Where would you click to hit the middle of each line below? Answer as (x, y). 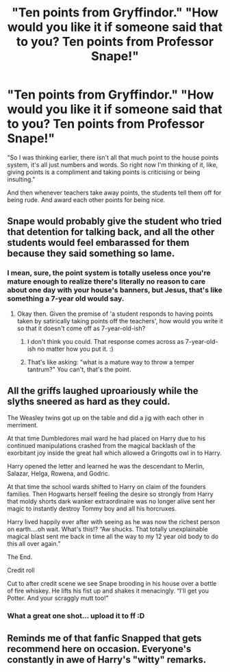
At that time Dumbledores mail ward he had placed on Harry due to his (106, 438)
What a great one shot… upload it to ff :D (76, 616)
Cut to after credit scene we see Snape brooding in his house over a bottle (112, 584)
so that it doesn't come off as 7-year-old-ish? (81, 328)
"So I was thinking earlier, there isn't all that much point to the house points (113, 157)
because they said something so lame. (91, 254)
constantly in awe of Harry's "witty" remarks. (107, 659)
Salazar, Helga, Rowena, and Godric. (59, 473)
